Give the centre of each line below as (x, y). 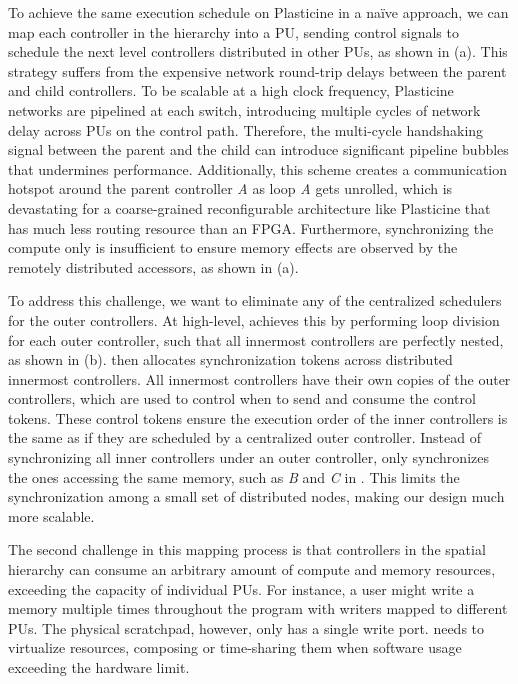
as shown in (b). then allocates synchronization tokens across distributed (230, 359)
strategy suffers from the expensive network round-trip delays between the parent (257, 70)
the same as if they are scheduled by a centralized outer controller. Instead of (244, 437)
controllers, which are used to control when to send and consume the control (242, 398)
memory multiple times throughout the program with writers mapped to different (258, 608)
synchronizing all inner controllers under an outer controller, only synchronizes (248, 457)
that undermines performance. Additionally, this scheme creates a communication (258, 168)
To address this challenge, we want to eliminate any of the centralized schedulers (255, 300)
